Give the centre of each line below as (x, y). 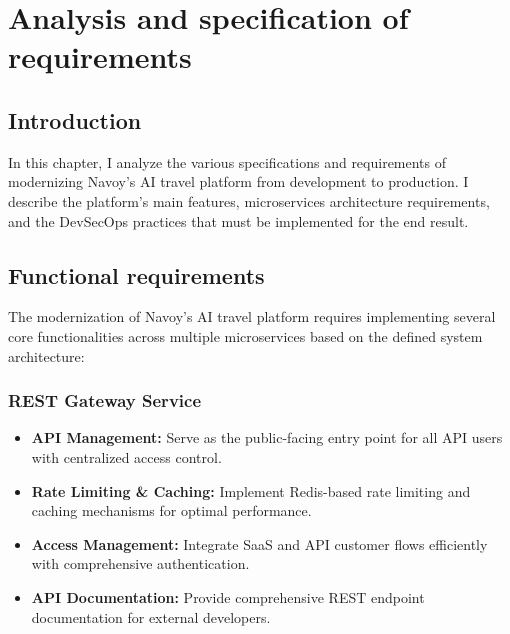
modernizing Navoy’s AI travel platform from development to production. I (238, 181)
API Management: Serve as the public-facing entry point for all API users (267, 437)
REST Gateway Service (105, 400)
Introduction (75, 119)
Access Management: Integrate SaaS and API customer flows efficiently (259, 543)
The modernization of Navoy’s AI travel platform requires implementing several (252, 316)
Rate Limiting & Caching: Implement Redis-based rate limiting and (251, 490)
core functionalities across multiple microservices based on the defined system (245, 335)
